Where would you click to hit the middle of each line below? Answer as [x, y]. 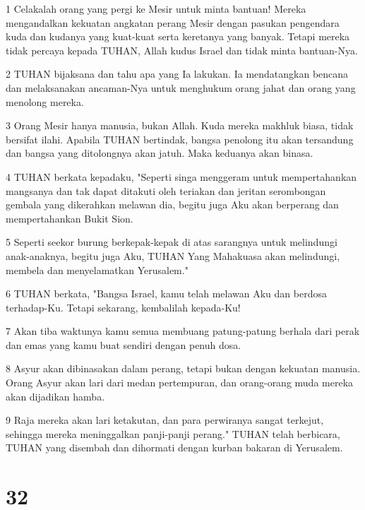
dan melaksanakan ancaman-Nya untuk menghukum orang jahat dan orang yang [181, 87]
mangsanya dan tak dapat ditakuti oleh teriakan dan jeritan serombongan [166, 190]
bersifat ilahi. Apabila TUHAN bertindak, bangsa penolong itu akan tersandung [180, 139]
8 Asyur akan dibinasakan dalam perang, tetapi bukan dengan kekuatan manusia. [183, 368]
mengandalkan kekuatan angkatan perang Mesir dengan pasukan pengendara [173, 22]
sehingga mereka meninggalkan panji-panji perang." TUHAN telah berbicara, [173, 433]
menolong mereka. [45, 101]
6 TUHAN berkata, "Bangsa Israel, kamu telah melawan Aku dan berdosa [166, 293]
